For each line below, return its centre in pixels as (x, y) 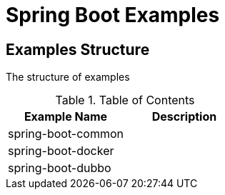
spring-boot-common (66, 134)
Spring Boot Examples (113, 15)
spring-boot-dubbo (60, 168)
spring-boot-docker (61, 151)
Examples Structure (78, 49)
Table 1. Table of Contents (125, 100)
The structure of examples (68, 77)
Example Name (66, 117)
